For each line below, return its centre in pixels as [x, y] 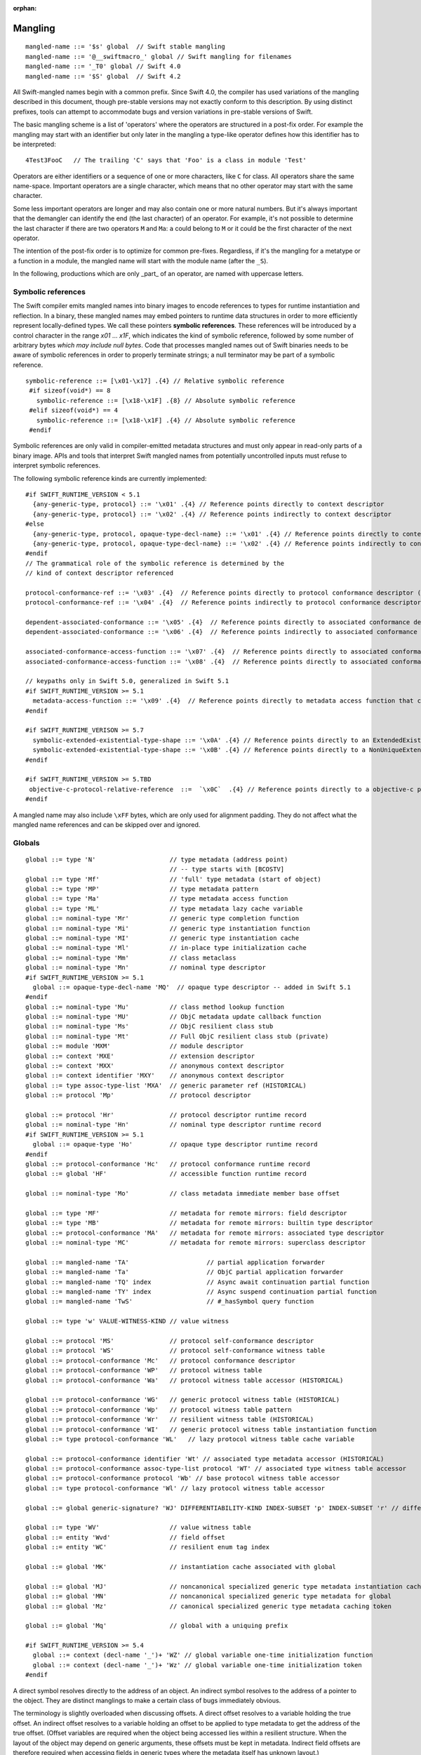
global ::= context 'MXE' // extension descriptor [140, 1056]
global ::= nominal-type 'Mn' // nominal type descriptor [146, 968]
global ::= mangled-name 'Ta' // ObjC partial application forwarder [185, 1272]
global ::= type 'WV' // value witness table [139, 1528]
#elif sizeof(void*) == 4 [74, 410]
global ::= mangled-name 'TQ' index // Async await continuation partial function [198, 1282]
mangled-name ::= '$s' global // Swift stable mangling [126, 47]
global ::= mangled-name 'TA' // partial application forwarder [175, 1262]
